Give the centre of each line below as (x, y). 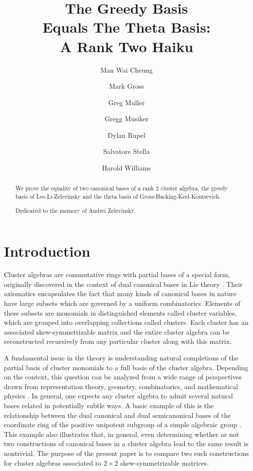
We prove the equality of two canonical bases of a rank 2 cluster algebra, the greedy (122, 188)
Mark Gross (126, 86)
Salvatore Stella (126, 151)
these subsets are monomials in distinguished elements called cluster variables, (120, 312)
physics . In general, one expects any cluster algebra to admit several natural (118, 396)
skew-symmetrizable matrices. (165, 462)
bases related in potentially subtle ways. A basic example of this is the (109, 405)
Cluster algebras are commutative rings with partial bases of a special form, (117, 274)
